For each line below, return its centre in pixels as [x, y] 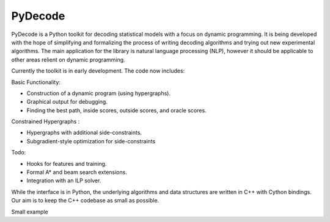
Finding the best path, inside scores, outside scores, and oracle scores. [117, 110]
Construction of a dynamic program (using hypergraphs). [99, 93]
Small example [30, 212]
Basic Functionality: [36, 82]
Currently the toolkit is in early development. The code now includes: [98, 71]
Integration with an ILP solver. [64, 181]
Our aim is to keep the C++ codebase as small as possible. [85, 201]
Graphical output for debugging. [67, 102]
